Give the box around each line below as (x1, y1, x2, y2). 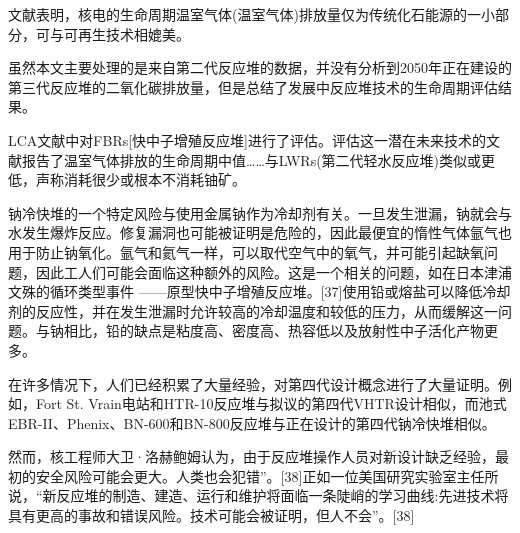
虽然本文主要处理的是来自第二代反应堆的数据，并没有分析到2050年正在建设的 (8, 57, 512, 78)
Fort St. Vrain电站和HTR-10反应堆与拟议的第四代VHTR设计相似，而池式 (35, 393, 507, 414)
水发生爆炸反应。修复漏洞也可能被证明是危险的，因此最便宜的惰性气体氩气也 (8, 222, 512, 243)
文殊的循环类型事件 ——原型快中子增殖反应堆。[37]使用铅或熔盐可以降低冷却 (8, 281, 511, 302)
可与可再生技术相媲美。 (35, 23, 190, 44)
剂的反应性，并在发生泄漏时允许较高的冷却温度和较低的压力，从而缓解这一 (8, 300, 498, 321)
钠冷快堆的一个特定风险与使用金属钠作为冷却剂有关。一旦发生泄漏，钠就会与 (8, 202, 512, 223)
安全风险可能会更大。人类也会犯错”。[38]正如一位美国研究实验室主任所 (35, 465, 499, 486)
